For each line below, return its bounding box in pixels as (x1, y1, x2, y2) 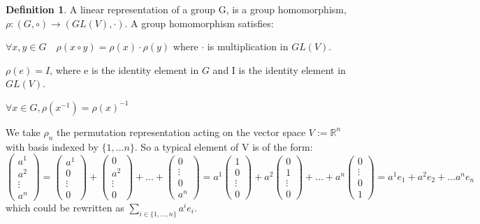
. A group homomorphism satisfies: (124, 15, 274, 30)
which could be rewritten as (6, 200, 124, 214)
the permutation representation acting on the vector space (57, 124, 306, 139)
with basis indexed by (6, 139, 99, 154)
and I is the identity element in (212, 62, 346, 77)
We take (6, 124, 41, 139)
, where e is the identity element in (50, 62, 199, 77)
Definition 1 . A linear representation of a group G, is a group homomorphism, (6, 2, 347, 16)
